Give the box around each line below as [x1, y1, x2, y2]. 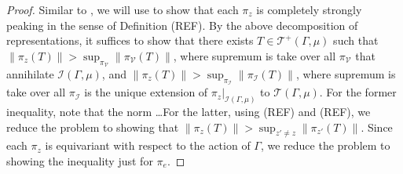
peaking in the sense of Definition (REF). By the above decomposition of [6, 16, 358, 33]
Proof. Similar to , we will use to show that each [6, 2, 239, 17]
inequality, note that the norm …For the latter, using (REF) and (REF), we [6, 103, 371, 120]
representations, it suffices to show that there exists [6, 32, 254, 49]
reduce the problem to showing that [6, 118, 179, 135]
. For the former [319, 84, 397, 100]
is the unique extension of [84, 84, 208, 100]
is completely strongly [256, 2, 362, 17]
